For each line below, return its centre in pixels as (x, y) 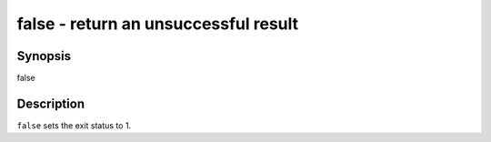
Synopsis (44, 56)
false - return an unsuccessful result (158, 24)
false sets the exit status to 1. (74, 125)
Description (51, 103)
